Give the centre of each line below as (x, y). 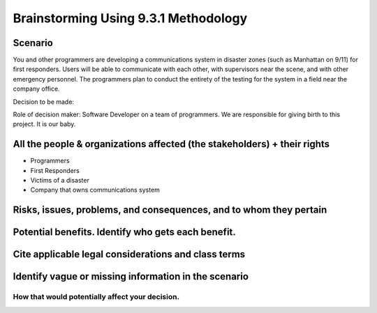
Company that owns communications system (95, 190)
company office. (36, 89)
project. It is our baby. (44, 124)
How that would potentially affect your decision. (96, 297)
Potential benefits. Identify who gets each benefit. (125, 232)
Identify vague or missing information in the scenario (131, 276)
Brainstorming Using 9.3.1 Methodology (130, 18)
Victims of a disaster (60, 181)
